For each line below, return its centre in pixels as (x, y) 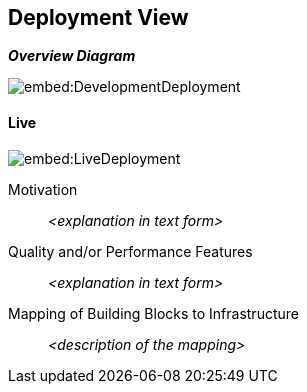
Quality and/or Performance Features (130, 251)
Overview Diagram (72, 56)
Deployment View (98, 17)
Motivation (43, 189)
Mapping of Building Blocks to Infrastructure (153, 313)
